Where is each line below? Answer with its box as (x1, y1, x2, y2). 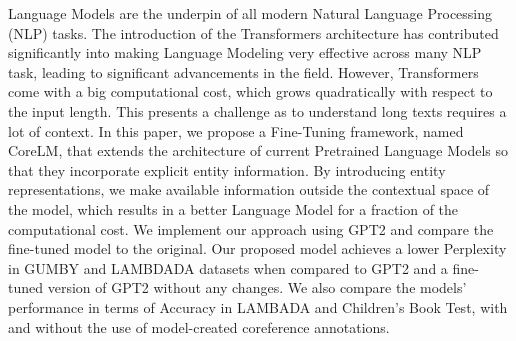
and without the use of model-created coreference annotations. (8, 316, 390, 337)
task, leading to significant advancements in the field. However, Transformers (8, 61, 479, 82)
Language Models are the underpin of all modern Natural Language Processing (8, 3, 493, 23)
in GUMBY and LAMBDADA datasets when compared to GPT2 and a (8, 257, 448, 278)
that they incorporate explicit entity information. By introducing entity (8, 159, 446, 180)
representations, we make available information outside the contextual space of (8, 179, 490, 200)
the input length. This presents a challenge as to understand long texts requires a (8, 100, 507, 121)
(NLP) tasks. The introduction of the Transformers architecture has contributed (8, 22, 499, 43)
